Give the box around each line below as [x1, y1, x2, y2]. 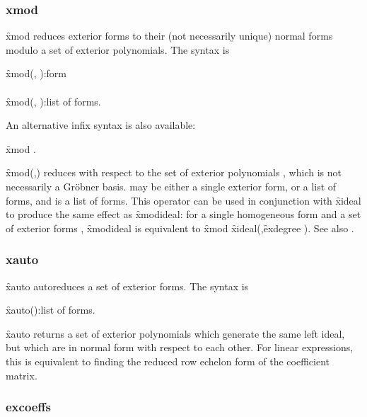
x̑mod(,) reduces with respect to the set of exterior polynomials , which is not [6, 165, 342, 180]
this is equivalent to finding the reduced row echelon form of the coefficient [6, 353, 330, 368]
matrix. [6, 367, 37, 382]
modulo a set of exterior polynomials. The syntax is [6, 42, 230, 57]
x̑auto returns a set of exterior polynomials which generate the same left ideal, [6, 326, 345, 341]
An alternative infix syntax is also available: [6, 118, 196, 132]
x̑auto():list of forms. [6, 302, 95, 317]
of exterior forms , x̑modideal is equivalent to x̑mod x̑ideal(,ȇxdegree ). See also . [6, 220, 354, 235]
